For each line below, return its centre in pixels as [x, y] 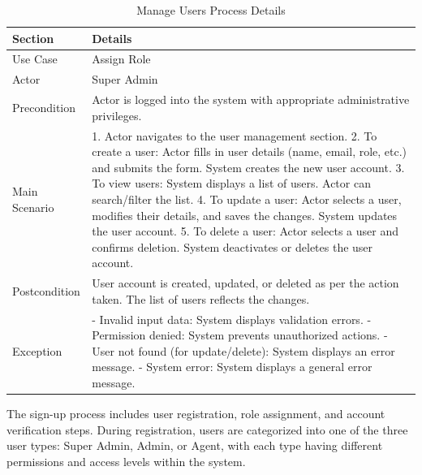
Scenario [33, 207]
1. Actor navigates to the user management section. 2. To [235, 135]
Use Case [35, 59]
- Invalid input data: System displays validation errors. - [232, 319]
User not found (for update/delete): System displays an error [243, 350]
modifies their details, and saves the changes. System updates [245, 215]
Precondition [44, 107]
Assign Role [121, 59]
